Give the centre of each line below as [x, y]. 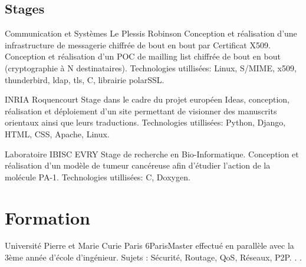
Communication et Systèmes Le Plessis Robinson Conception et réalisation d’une [151, 33]
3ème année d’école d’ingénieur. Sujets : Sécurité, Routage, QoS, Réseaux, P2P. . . [153, 257]
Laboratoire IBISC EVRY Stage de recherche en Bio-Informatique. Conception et [152, 154]
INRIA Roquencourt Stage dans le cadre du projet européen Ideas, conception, [147, 99]
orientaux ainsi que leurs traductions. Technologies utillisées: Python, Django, [145, 122]
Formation [47, 217]
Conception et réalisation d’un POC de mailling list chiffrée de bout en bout [143, 56]
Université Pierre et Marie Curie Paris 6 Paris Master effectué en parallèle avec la [149, 245]
